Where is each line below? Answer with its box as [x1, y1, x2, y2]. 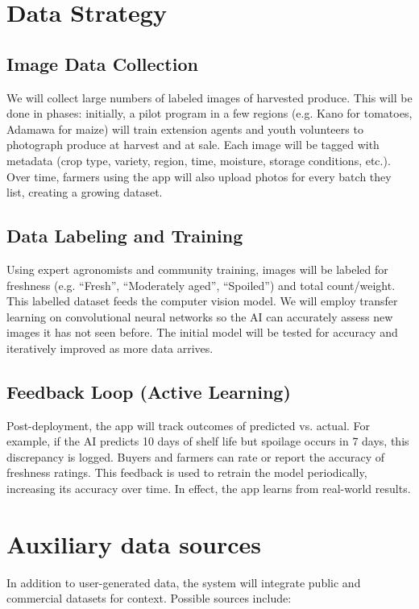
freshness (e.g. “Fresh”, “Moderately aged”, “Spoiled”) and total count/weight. [6, 276, 396, 293]
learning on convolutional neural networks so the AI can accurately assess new [6, 308, 393, 325]
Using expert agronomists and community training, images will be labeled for [6, 260, 388, 277]
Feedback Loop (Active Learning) [6, 379, 291, 404]
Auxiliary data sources [6, 527, 261, 560]
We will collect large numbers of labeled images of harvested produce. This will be [6, 89, 413, 106]
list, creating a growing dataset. [6, 184, 163, 201]
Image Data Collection [6, 51, 198, 76]
